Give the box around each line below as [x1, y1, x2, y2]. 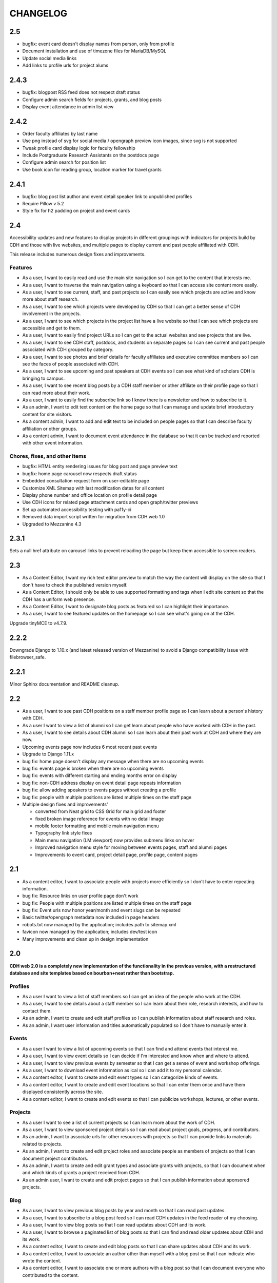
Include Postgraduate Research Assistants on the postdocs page [22, 152, 159, 158]
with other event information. [22, 440, 84, 446]
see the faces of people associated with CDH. [22, 361, 120, 367]
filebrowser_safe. [9, 654, 46, 660]
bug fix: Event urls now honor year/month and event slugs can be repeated [22, 907, 181, 913]
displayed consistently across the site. [22, 1088, 104, 1095]
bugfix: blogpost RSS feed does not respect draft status [22, 89, 141, 95]
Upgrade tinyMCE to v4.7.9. [9, 620, 68, 626]
